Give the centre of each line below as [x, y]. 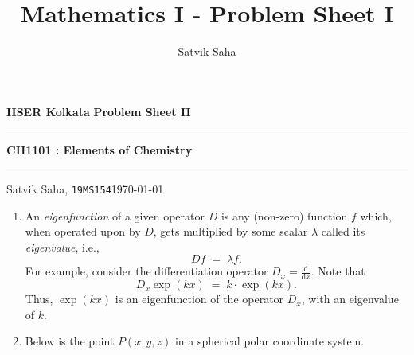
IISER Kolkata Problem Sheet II [99, 111]
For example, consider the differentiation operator [146, 271]
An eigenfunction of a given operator [115, 215]
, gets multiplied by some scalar [230, 231]
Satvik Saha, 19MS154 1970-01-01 [85, 188]
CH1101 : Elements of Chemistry [100, 150]
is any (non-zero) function [284, 215]
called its [343, 231]
